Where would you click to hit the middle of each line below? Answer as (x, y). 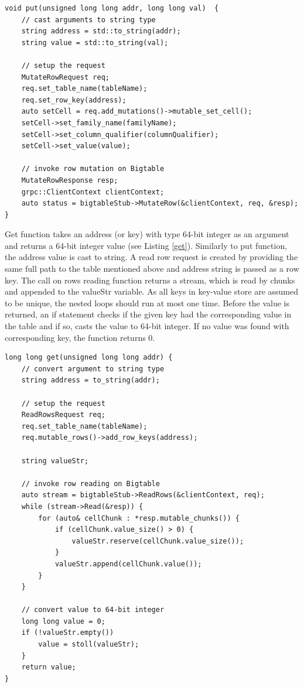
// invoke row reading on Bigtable (90, 483)
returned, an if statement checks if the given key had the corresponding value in (148, 314)
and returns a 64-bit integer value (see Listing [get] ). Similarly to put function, (146, 245)
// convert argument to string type (93, 369)
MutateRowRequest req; (65, 77)
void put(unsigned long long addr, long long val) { (112, 8)
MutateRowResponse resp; (70, 180)
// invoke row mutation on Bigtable (93, 169)
